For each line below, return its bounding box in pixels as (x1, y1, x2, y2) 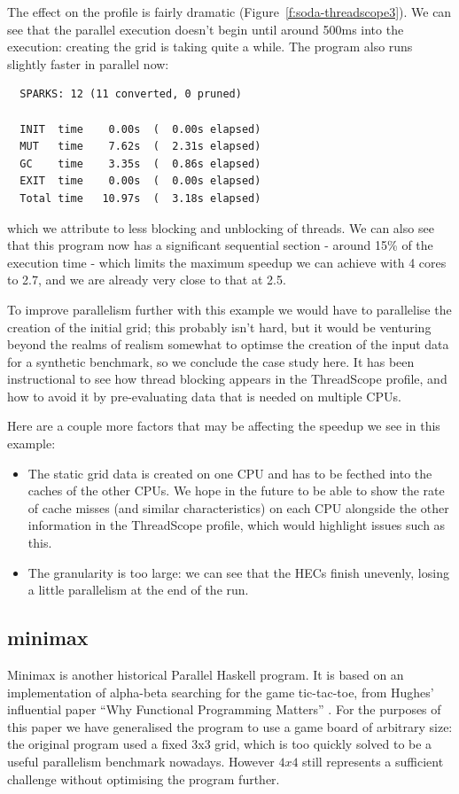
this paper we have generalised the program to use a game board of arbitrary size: (7, 717, 453, 736)
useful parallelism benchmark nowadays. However (7, 751, 275, 770)
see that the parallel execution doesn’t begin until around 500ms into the (7, 19, 404, 38)
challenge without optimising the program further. (7, 769, 280, 788)
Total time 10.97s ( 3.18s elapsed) (19, 191, 261, 205)
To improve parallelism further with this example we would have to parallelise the (7, 300, 452, 318)
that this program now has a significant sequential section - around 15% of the (7, 236, 433, 254)
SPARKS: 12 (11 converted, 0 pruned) (19, 88, 242, 101)
